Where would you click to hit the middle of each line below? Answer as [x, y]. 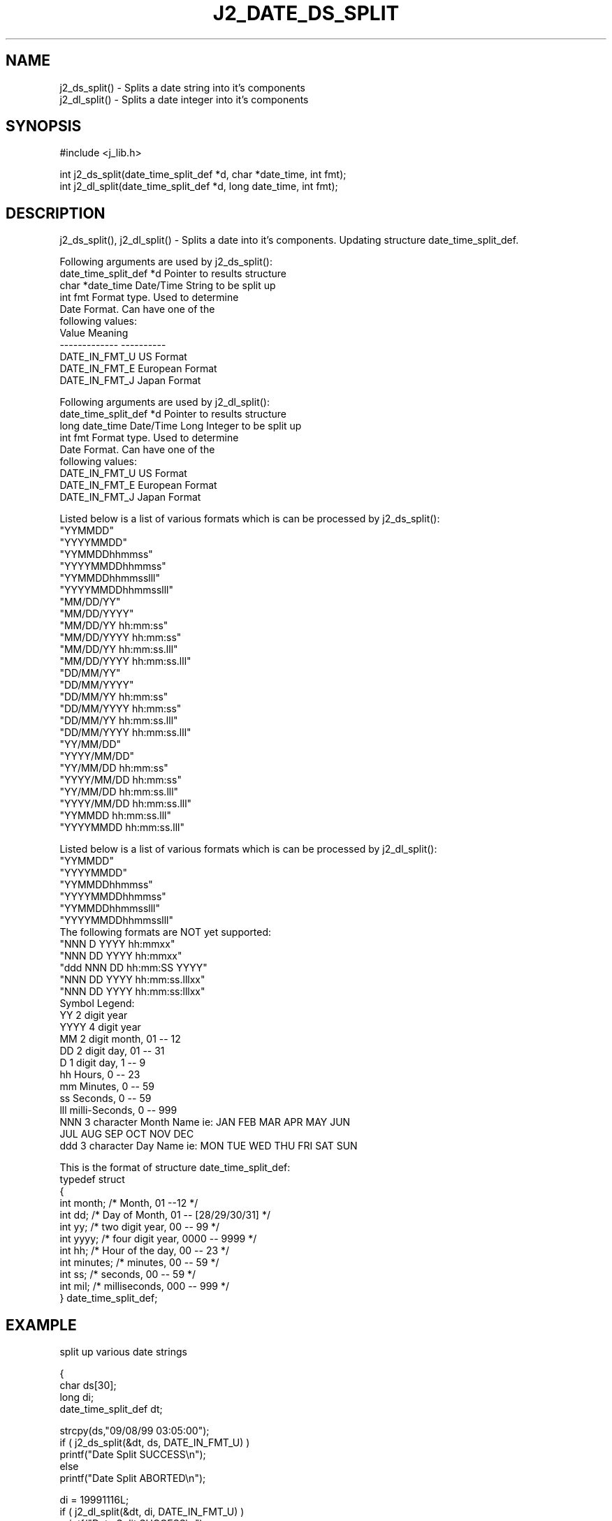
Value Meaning [94, 333]
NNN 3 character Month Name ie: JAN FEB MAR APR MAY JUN [205, 1122]
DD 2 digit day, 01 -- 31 [112, 1051]
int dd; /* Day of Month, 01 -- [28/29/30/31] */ [165, 1215]
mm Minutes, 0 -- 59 [107, 1087]
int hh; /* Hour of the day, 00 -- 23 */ [145, 1251]
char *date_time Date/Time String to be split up [168, 286]
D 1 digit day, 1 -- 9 [103, 1063]
